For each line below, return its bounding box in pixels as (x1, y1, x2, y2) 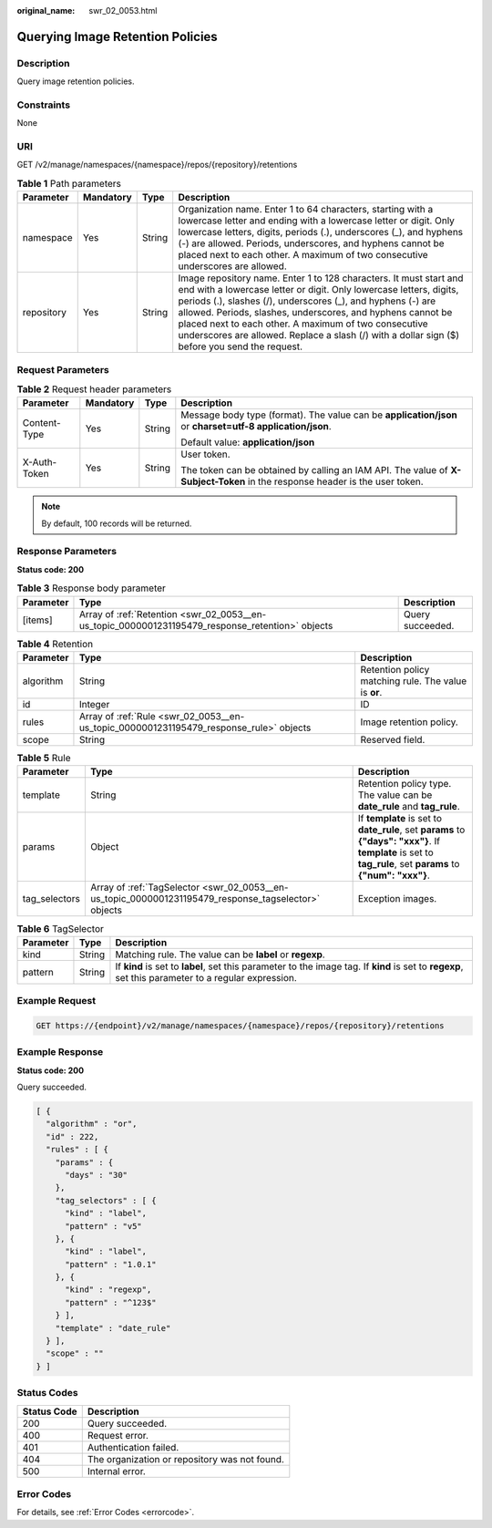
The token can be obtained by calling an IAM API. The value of (180, 464, 448, 477)
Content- (22, 417, 61, 429)
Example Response (16, 1046, 104, 1058)
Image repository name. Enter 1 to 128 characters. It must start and (178, 272, 464, 284)
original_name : (16, 5, 76, 15)
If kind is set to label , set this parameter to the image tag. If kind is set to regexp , (115, 960, 464, 973)
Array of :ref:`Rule (78, 710, 157, 722)
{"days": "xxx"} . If (357, 835, 441, 848)
